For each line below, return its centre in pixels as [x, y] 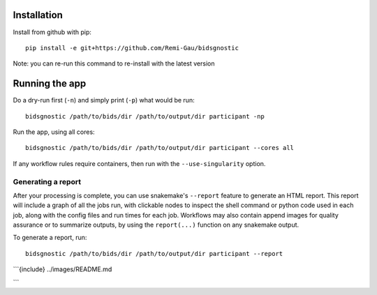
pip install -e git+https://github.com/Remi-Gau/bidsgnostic [132, 48]
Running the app [50, 84]
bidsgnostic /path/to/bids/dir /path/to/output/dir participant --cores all [160, 148]
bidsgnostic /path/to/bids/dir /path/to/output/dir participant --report [154, 254]
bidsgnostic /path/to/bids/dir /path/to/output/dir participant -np [145, 116]
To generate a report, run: [50, 238]
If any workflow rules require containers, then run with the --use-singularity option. [139, 163]
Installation [38, 15]
